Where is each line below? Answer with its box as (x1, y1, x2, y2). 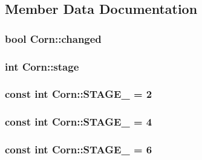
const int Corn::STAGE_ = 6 (5, 142, 152, 157)
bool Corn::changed (5, 31, 102, 46)
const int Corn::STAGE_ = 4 (5, 114, 152, 129)
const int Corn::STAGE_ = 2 (5, 86, 152, 101)
